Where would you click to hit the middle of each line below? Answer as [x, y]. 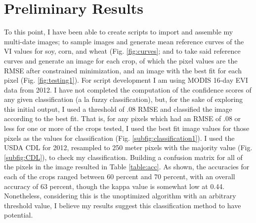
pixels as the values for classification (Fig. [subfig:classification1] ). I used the [119, 138]
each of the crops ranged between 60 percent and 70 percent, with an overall [120, 176]
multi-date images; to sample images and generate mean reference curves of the [124, 41]
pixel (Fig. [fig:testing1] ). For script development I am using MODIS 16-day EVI [126, 80]
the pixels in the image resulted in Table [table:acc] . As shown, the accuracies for [127, 167]
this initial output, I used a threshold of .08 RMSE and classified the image [118, 109]
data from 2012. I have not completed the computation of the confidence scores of [128, 89]
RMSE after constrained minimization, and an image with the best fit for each [123, 70]
